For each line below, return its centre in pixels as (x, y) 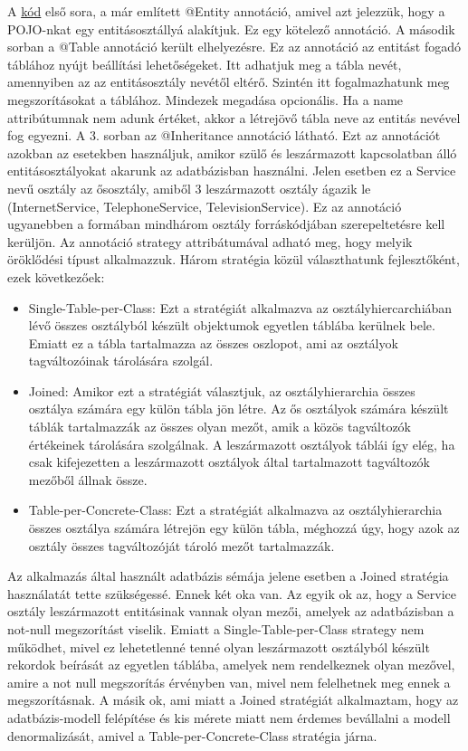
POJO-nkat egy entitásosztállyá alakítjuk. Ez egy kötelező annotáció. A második (231, 29)
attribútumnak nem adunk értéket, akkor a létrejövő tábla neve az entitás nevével (234, 117)
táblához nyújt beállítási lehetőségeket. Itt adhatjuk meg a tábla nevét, (205, 64)
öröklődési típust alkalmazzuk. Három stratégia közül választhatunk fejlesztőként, (234, 259)
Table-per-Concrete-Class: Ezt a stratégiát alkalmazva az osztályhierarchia (235, 510)
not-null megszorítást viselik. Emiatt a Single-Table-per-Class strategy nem (216, 629)
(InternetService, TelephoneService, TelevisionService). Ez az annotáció (205, 206)
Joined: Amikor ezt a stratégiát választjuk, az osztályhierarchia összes (222, 390)
